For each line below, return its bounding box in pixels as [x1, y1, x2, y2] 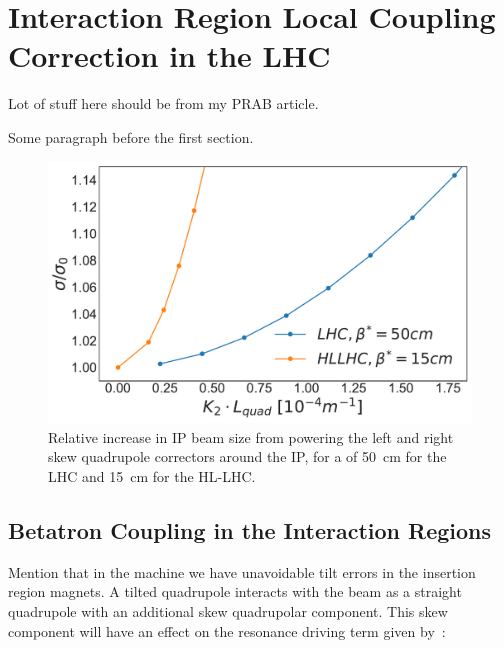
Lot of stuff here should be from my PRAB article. [8, 93, 319, 114]
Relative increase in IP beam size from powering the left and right [48, 426, 454, 447]
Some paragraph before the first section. [8, 126, 254, 147]
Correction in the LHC [8, 35, 331, 76]
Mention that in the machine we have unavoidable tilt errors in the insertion [8, 561, 476, 582]
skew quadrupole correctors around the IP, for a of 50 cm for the [48, 446, 447, 467]
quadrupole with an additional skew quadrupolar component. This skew [8, 600, 448, 621]
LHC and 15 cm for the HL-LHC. [48, 465, 256, 486]
